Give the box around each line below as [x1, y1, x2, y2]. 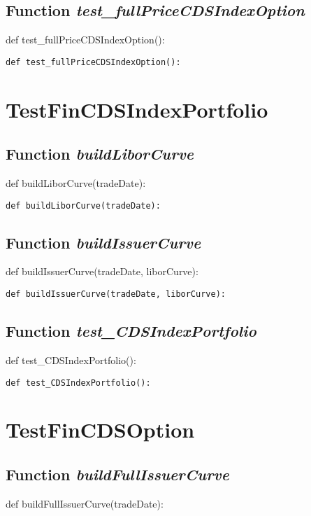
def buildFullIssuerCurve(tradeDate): [6, 496, 164, 510]
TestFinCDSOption [6, 415, 195, 444]
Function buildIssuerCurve [6, 231, 201, 253]
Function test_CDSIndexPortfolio [6, 320, 256, 342]
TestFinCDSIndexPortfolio [6, 95, 268, 123]
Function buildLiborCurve [6, 143, 194, 165]
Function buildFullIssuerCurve [6, 463, 229, 484]
